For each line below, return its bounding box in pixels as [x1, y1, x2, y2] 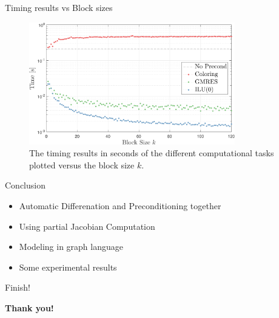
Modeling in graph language [19, 240, 123, 253]
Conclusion [5, 179, 45, 192]
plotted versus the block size [29, 158, 135, 171]
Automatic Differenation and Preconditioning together [19, 199, 221, 212]
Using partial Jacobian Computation [19, 219, 155, 232]
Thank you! [5, 301, 54, 314]
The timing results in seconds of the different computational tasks [29, 147, 274, 159]
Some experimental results [19, 260, 117, 273]
